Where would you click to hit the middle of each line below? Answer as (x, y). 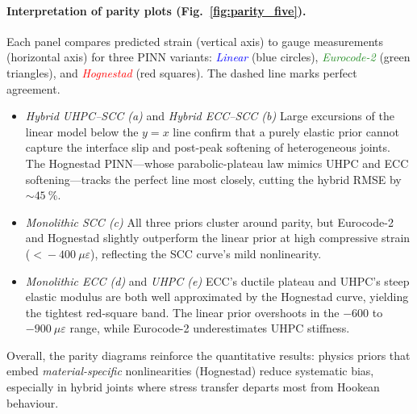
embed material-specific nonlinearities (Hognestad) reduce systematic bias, (190, 371)
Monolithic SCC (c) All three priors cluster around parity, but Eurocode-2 (209, 222)
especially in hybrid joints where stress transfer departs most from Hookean (193, 387)
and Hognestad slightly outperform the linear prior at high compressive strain (218, 238)
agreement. (33, 88)
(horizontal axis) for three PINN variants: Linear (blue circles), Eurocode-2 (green (208, 57)
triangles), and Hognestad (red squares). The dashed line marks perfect (182, 72)
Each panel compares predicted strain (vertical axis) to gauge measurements (195, 41)
